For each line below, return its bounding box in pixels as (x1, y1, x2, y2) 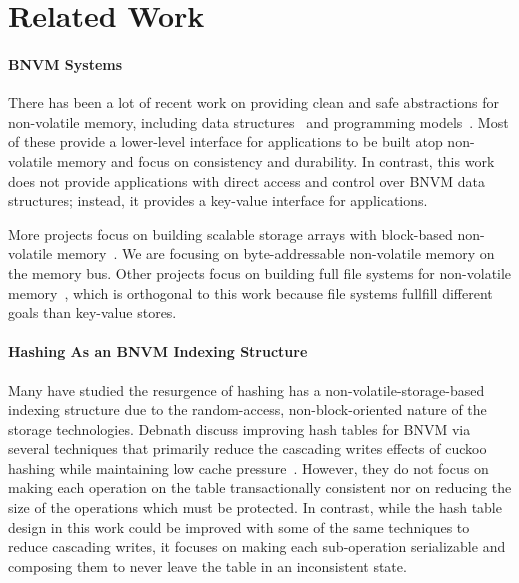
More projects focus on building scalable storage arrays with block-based (8, 223, 453, 244)
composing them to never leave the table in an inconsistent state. (8, 555, 407, 576)
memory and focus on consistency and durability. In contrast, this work (56, 150, 495, 171)
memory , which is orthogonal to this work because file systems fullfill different (8, 282, 493, 303)
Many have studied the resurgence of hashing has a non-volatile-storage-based (8, 379, 485, 400)
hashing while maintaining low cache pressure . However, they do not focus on (8, 457, 489, 478)
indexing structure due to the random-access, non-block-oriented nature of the (8, 399, 487, 420)
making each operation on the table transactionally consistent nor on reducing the (8, 477, 512, 498)
